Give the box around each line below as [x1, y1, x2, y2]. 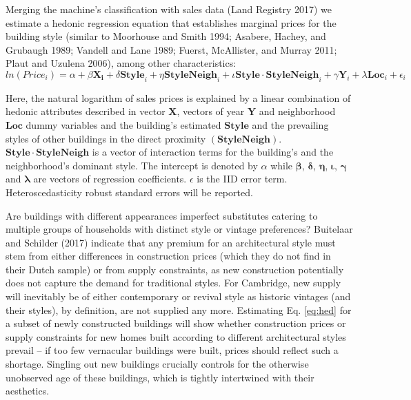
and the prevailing [252, 117, 329, 131]
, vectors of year [177, 104, 245, 118]
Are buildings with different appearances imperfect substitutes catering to [6, 208, 318, 222]
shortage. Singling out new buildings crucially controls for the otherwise [6, 357, 309, 371]
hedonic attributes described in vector [6, 104, 166, 118]
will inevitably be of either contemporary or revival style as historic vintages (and [6, 289, 351, 304]
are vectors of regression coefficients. [33, 171, 187, 186]
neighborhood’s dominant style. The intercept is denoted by [6, 158, 258, 172]
